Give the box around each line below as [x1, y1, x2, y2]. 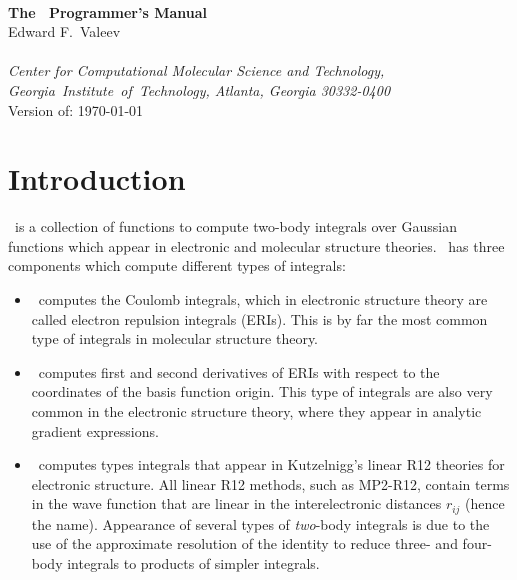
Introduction [8, 158, 186, 199]
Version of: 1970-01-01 [8, 99, 144, 120]
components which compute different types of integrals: [8, 255, 346, 276]
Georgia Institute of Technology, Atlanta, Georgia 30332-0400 [8, 79, 391, 100]
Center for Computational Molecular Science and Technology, [8, 60, 385, 81]
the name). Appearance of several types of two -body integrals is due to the [31, 513, 490, 534]
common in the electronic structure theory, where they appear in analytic [31, 401, 482, 422]
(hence [465, 493, 505, 514]
